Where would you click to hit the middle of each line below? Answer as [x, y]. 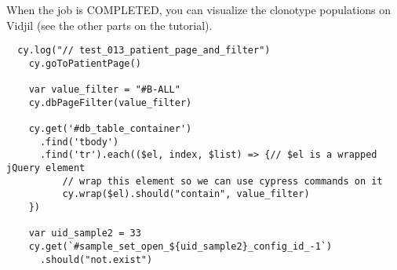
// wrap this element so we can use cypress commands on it [222, 181]
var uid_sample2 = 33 [85, 234]
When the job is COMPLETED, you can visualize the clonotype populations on [199, 9]
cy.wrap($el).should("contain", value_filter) [186, 194]
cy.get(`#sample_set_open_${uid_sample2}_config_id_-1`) [180, 247]
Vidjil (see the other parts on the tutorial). [109, 25]
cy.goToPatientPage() [85, 63]
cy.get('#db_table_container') [110, 129]
